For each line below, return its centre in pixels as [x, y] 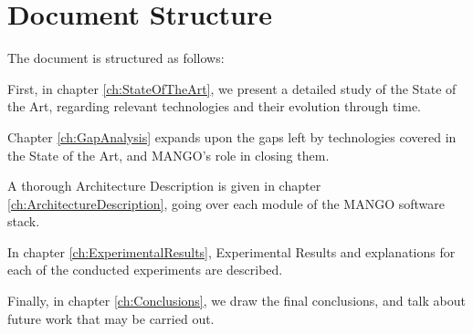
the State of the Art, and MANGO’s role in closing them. [168, 155]
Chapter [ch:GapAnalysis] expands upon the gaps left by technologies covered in [232, 136]
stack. [24, 221]
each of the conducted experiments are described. [145, 270]
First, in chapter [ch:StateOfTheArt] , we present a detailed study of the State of [232, 88]
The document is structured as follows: [116, 58]
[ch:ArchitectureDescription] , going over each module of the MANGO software [226, 203]
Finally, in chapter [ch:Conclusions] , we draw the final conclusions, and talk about [236, 301]
